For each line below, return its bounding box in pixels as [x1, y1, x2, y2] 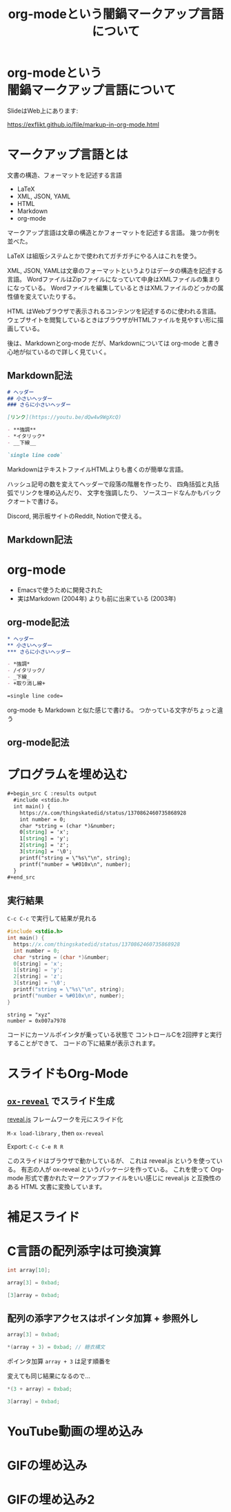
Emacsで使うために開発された [17, 586, 103, 595]
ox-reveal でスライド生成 [7, 1095, 115, 1107]
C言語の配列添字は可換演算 [7, 1244, 161, 1259]
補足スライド [7, 1209, 81, 1224]
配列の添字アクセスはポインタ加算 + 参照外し [7, 1312, 199, 1324]
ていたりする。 [37, 292, 80, 301]
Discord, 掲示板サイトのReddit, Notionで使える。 [7, 512, 146, 520]
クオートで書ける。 [7, 497, 62, 505]
